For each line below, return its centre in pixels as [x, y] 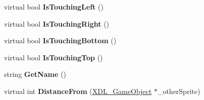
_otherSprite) [179, 91]
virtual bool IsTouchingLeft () [54, 7]
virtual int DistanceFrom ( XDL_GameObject [78, 91]
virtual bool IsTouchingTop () [54, 57]
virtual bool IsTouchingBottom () [60, 40]
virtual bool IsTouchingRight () [57, 23]
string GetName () [35, 74]
